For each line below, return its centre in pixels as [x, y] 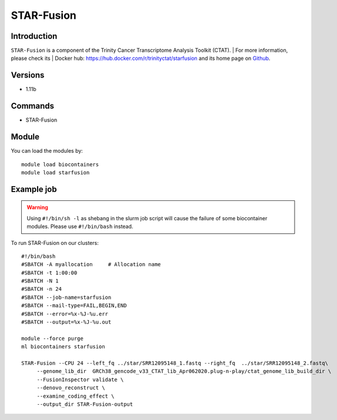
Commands [33, 106]
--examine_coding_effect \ [76, 396]
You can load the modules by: [47, 151]
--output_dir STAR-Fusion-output [85, 404]
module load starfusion [56, 172]
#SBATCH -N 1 [40, 281]
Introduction [34, 36]
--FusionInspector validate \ [80, 379]
